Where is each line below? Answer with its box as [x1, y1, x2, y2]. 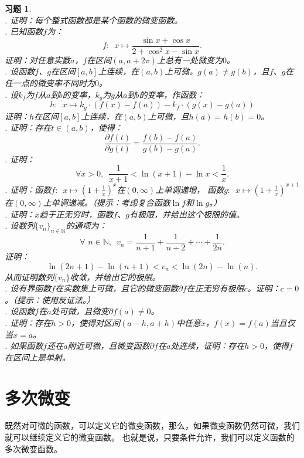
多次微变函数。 [5, 442, 62, 454]
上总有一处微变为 [156, 53, 223, 66]
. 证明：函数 [5, 183, 52, 195]
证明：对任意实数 [5, 53, 70, 66]
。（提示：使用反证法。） [5, 293, 95, 306]
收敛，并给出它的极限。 [70, 270, 160, 283]
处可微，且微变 [51, 305, 109, 317]
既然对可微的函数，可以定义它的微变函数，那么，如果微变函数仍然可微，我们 [5, 419, 300, 432]
